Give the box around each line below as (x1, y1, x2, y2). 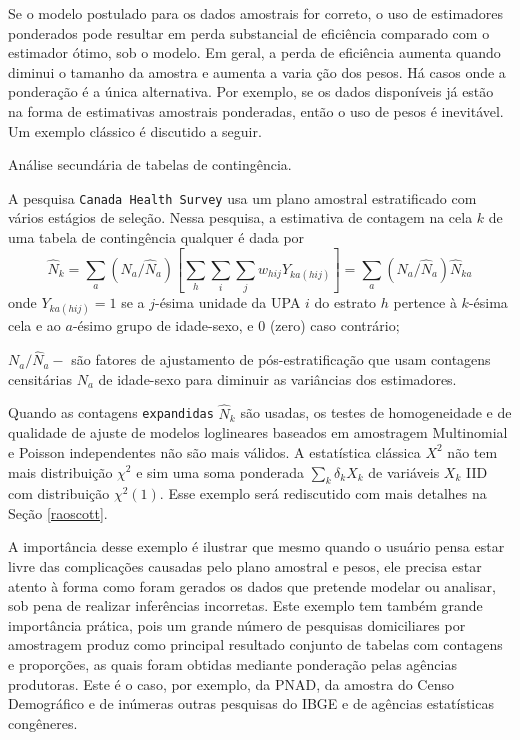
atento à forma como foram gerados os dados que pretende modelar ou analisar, (8, 575, 496, 596)
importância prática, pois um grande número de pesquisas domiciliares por (8, 614, 466, 635)
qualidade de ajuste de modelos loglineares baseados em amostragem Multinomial (8, 422, 508, 443)
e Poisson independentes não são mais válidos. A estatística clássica (8, 441, 421, 462)
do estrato (314, 292, 377, 313)
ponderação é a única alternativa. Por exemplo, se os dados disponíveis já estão (8, 81, 494, 102)
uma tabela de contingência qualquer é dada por (8, 227, 305, 247)
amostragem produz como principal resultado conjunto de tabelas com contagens (8, 634, 503, 655)
